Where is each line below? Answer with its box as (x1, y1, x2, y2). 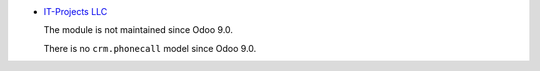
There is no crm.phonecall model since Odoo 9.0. (43, 42, 257, 54)
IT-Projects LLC (43, 6, 108, 17)
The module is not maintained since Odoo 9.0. (43, 24, 234, 36)
